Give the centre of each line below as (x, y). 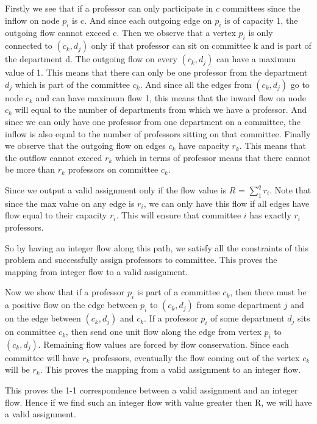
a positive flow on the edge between (71, 305)
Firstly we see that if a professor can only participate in (109, 8)
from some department (239, 305)
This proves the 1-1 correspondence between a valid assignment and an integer (151, 390)
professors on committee (113, 169)
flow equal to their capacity (56, 215)
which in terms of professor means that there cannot (213, 157)
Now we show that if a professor (65, 292)
